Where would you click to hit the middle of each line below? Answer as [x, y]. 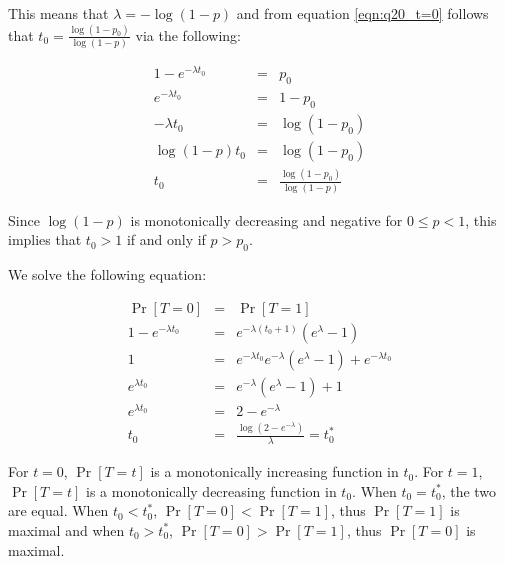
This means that [58, 13]
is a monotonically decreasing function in [211, 490]
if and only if [166, 239]
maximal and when [66, 529]
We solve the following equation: [107, 274]
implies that [45, 239]
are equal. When [58, 510]
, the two [469, 490]
